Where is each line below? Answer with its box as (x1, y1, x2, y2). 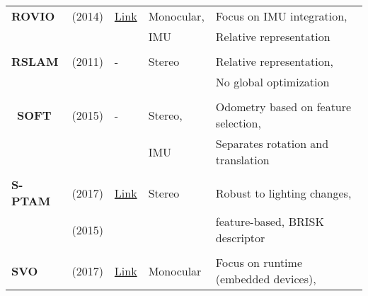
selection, (215, 115, 261, 131)
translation (215, 152, 270, 168)
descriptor (215, 229, 265, 246)
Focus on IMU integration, (215, 8, 347, 24)
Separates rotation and (215, 135, 329, 152)
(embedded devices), (215, 271, 316, 287)
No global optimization (215, 74, 330, 90)
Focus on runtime (215, 254, 302, 271)
